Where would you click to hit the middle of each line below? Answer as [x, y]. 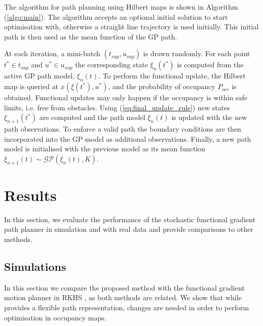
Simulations [35, 267]
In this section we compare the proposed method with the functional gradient [124, 287]
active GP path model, [40, 76]
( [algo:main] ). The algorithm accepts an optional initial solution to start [116, 16]
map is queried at [31, 86]
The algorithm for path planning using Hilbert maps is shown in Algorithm [121, 7]
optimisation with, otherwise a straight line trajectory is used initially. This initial [131, 27]
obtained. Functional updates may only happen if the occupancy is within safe [126, 97]
